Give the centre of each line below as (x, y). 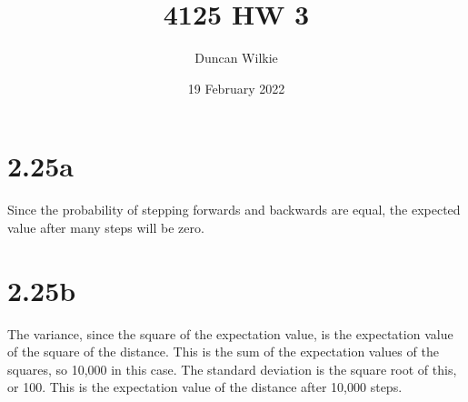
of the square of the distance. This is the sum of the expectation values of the (223, 352)
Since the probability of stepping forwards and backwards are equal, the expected (234, 210)
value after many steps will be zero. (106, 227)
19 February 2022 (236, 88)
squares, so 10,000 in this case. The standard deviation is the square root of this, (232, 369)
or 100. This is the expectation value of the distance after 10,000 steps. (205, 387)
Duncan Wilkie (236, 58)
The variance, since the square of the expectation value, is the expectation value (230, 333)
